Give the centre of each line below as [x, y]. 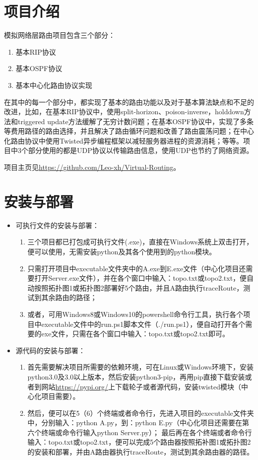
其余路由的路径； [69, 297]
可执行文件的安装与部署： [57, 225]
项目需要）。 [61, 396]
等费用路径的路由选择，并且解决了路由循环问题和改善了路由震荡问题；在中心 [129, 131]
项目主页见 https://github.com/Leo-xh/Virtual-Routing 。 [92, 167]
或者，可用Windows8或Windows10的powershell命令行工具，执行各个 [135, 314]
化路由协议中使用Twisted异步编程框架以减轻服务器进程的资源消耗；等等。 [124, 140]
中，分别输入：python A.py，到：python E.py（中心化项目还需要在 [135, 422]
